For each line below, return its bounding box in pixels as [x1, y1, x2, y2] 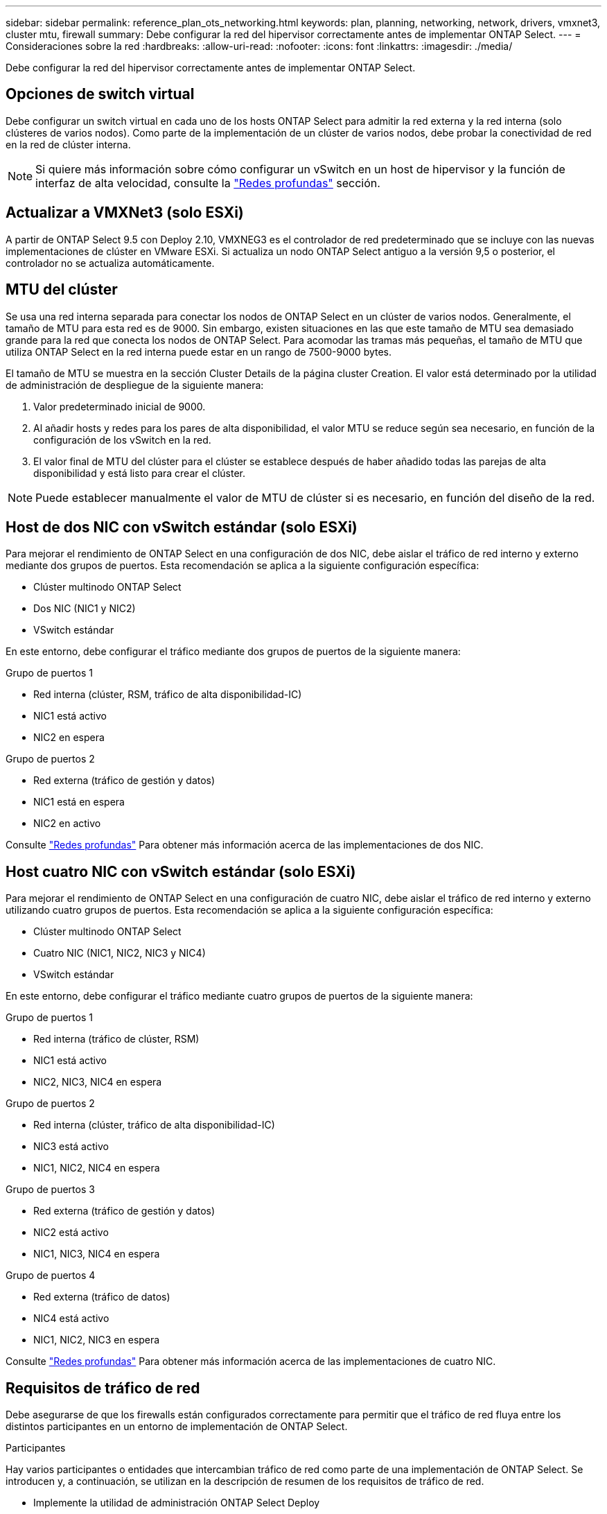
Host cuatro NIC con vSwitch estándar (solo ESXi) [6, 862, 356, 880]
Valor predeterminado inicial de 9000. [33, 400, 206, 412]
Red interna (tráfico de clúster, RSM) [33, 1033, 200, 1045]
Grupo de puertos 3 [6, 1183, 95, 1196]
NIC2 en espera [33, 731, 105, 744]
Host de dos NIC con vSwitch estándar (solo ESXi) [6, 518, 358, 536]
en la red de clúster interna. [6, 138, 131, 150]
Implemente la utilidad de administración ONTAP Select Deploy [33, 1497, 320, 1509]
